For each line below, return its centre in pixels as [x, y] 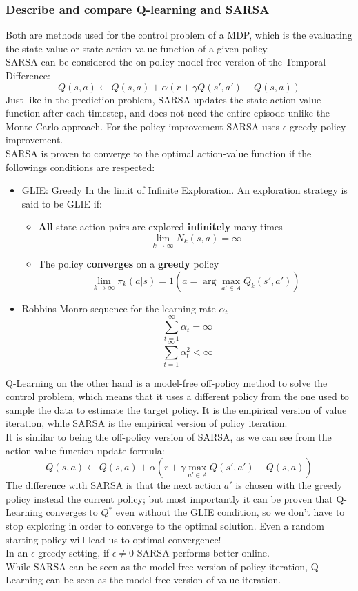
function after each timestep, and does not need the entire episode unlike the [168, 113]
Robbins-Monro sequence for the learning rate [119, 308]
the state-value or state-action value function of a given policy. [138, 48]
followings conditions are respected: [80, 167]
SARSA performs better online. [203, 553]
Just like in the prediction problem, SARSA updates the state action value [163, 99]
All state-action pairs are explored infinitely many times [160, 227]
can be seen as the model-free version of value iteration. [163, 580]
